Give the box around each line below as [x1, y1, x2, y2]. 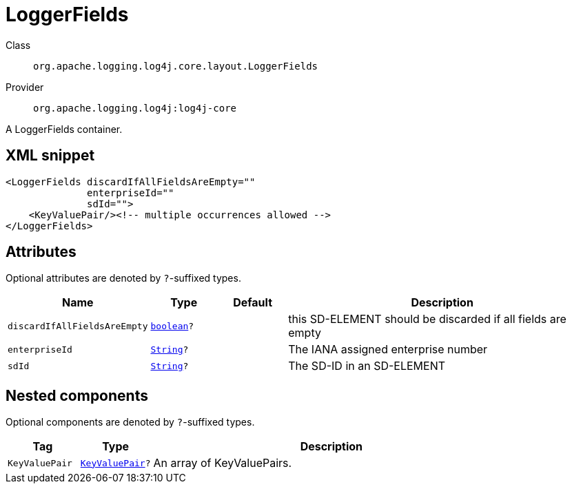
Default [233, 295, 272, 310]
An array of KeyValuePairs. [153, 456, 292, 470]
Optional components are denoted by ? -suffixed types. [6, 416, 255, 428]
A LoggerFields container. [6, 123, 123, 135]
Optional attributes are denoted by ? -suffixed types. [6, 272, 241, 284]
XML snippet [6, 147, 95, 165]
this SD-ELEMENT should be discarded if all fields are [288, 312, 566, 326]
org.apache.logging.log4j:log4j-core [33, 102, 237, 114]
